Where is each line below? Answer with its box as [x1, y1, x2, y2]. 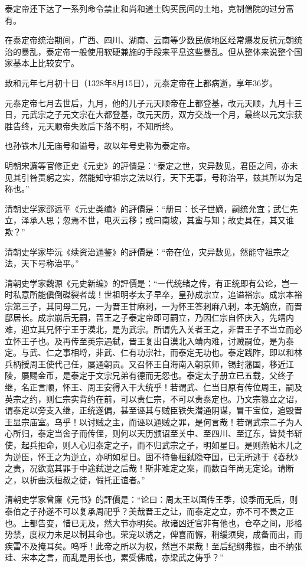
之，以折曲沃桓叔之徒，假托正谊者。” [5, 473, 145, 485]
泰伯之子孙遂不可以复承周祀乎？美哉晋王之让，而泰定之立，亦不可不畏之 [5, 504, 286, 517]
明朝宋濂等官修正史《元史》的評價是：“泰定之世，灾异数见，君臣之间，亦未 [5, 159, 298, 171]
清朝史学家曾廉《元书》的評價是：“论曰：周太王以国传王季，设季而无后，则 [5, 493, 298, 506]
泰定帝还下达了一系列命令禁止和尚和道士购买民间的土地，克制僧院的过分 [5, 2, 286, 14]
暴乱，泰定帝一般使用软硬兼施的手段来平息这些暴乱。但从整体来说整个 [21, 45, 294, 57]
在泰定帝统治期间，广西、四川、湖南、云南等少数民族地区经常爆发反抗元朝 [5, 34, 294, 46]
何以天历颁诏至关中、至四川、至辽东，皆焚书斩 [120, 427, 302, 439]
